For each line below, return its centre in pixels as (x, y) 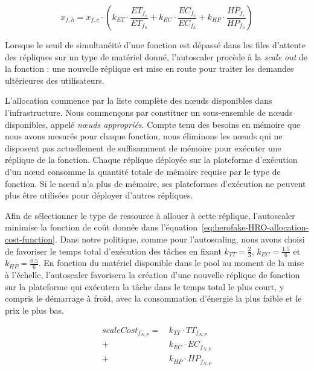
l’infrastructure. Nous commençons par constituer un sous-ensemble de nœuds (149, 112)
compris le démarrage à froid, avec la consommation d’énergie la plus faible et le (153, 298)
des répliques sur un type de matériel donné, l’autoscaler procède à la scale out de (156, 56)
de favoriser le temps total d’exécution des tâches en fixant (113, 251)
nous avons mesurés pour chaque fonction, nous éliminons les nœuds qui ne (144, 136)
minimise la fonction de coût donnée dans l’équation (101, 227)
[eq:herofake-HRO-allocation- (255, 227)
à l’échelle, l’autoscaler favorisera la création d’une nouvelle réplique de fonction (152, 275)
